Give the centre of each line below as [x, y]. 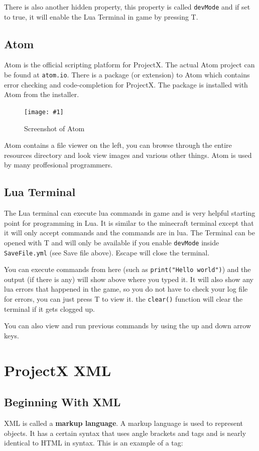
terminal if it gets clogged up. [49, 308]
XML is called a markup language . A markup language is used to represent [124, 423]
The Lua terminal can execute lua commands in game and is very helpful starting [130, 213]
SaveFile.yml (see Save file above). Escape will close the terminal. [107, 252]
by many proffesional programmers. [58, 165]
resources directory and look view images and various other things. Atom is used [128, 155]
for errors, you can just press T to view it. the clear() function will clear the [123, 299]
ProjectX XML [58, 370]
